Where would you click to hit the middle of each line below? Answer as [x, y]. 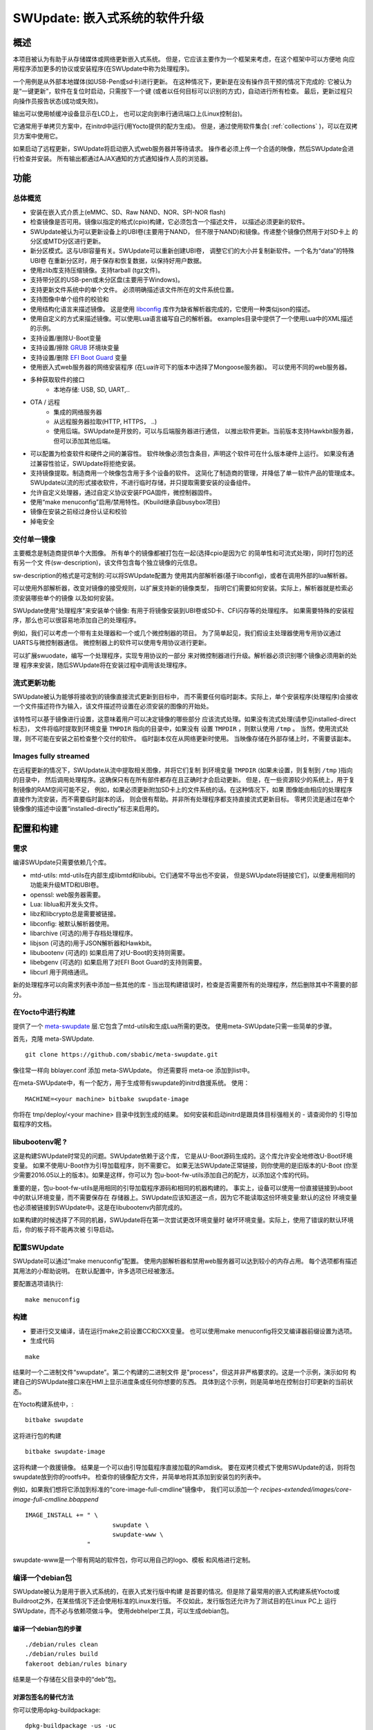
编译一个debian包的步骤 [47, 1628]
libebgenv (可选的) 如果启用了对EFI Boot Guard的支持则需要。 [118, 963]
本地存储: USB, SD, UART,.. [92, 389]
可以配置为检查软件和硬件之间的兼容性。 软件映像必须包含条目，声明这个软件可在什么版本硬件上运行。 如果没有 [189, 454]
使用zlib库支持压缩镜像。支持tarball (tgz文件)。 [97, 271]
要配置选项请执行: [38, 1284]
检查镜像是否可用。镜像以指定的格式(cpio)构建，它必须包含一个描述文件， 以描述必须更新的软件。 [169, 222]
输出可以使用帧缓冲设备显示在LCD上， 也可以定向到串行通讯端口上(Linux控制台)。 [130, 113]
